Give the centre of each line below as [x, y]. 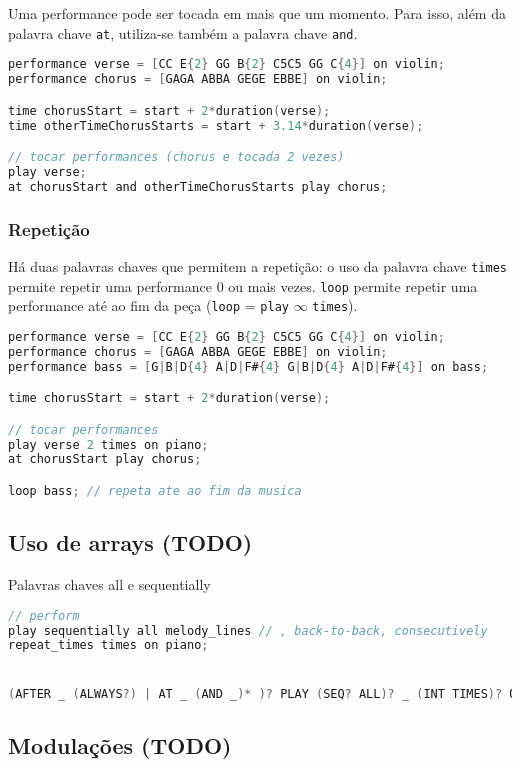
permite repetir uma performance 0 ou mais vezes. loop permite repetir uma [243, 285]
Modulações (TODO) [120, 744]
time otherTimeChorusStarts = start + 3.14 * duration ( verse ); [216, 125]
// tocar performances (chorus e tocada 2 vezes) [176, 157]
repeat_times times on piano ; [108, 645]
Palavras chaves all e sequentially [109, 584]
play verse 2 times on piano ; [108, 444]
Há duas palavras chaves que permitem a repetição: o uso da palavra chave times [257, 265]
